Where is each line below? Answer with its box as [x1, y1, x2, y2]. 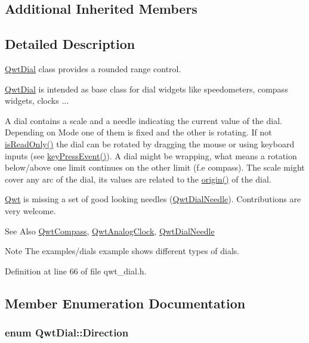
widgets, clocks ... [5, 94, 69, 107]
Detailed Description [5, 35, 135, 53]
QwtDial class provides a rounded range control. [5, 62, 181, 75]
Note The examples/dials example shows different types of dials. [5, 245, 240, 257]
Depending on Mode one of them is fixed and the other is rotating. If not [5, 126, 272, 138]
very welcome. [5, 204, 56, 217]
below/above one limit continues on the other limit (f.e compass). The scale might [5, 161, 305, 174]
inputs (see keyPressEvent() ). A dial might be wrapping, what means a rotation [5, 149, 297, 162]
